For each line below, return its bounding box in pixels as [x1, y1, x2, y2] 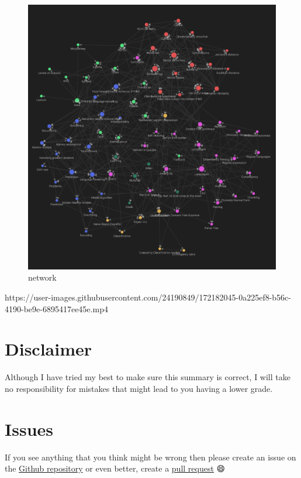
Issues [5, 416, 53, 441]
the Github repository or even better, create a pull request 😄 [5, 462, 226, 474]
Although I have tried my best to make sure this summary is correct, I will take [5, 371, 290, 383]
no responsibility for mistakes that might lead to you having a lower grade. [5, 382, 273, 394]
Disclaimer [5, 337, 92, 361]
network [28, 271, 57, 284]
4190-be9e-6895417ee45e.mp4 [5, 302, 108, 315]
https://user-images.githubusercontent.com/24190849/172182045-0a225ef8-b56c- [5, 291, 291, 303]
